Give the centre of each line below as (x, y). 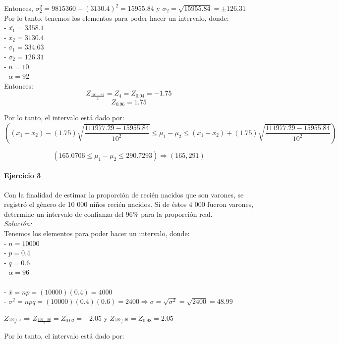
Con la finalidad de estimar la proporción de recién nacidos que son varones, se (124, 194)
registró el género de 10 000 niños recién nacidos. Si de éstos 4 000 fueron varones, (129, 204)
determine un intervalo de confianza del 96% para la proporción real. (108, 214)
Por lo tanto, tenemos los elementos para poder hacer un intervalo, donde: (116, 18)
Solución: (18, 223)
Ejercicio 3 (23, 175)
